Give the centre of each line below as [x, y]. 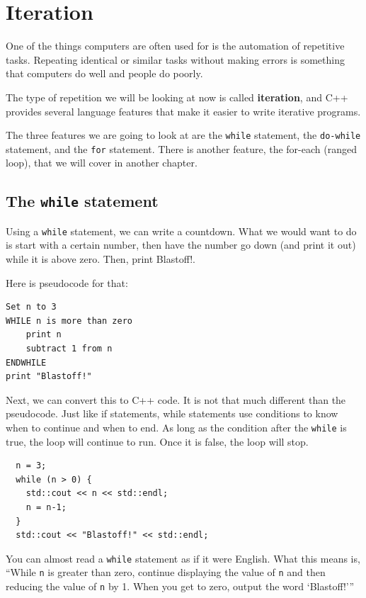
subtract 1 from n [69, 349]
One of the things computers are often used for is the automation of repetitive [175, 46]
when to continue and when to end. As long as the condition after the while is [176, 427]
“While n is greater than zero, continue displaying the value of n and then [166, 572]
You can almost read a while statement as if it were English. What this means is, [183, 558]
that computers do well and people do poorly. [104, 73]
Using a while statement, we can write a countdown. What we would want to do [181, 231]
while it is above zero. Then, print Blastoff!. [101, 259]
